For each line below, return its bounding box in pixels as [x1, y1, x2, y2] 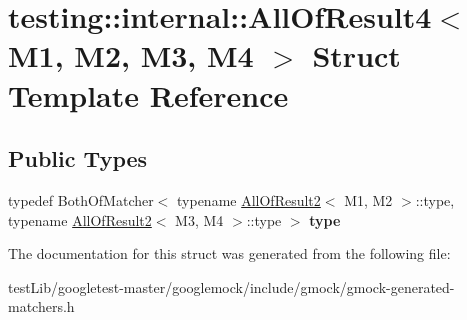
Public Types [8, 143, 148, 174]
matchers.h [8, 296, 75, 317]
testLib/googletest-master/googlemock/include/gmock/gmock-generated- [8, 276, 455, 297]
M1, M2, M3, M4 [8, 35, 254, 76]
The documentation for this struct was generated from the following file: [8, 243, 451, 264]
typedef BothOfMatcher [8, 189, 154, 210]
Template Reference [8, 74, 289, 115]
